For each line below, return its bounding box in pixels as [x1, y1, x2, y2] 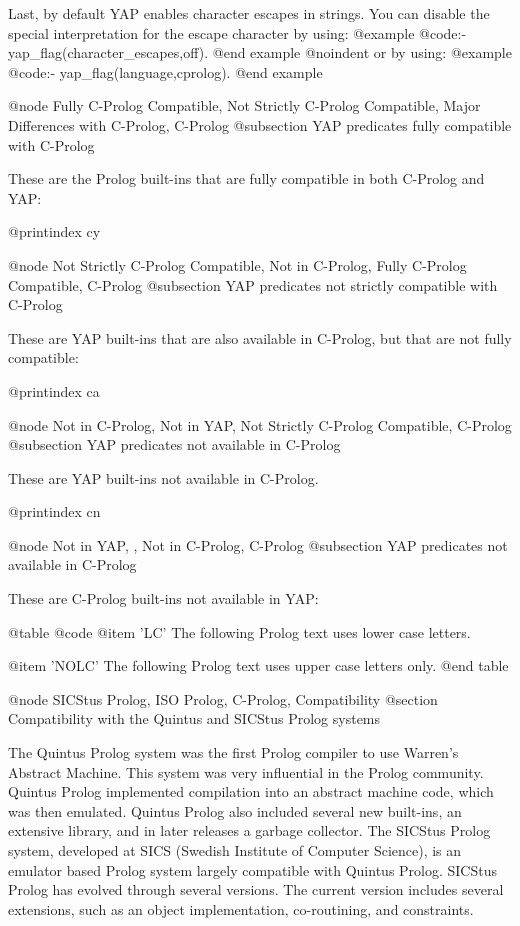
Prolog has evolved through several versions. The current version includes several [8, 879, 504, 900]
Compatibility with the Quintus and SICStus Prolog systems [8, 708, 381, 729]
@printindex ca [8, 380, 100, 401]
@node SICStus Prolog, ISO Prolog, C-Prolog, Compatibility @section [8, 688, 438, 709]
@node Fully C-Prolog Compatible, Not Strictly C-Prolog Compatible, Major [8, 95, 481, 116]
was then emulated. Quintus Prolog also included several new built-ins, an [8, 800, 462, 821]
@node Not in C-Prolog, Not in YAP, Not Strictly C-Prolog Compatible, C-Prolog [8, 414, 512, 435]
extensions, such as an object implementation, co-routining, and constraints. [8, 898, 474, 919]
